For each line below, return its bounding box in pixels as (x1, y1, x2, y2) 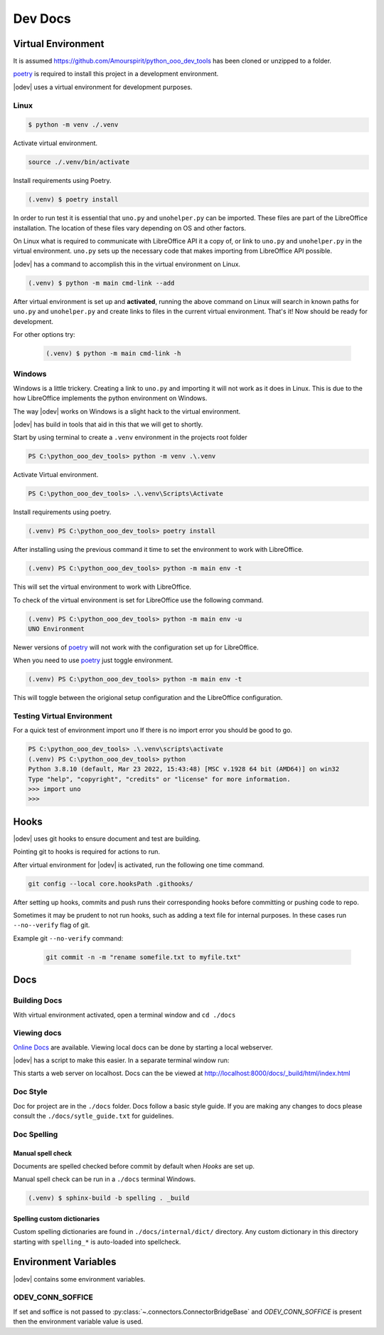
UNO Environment (28, 624, 85, 633)
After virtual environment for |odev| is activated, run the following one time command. (13, 860, 265, 869)
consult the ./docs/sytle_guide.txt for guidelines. (13, 1111, 174, 1120)
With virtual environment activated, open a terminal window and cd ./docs (13, 1010, 236, 1019)
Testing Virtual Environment (13, 711, 113, 721)
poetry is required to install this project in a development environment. (13, 70, 219, 78)
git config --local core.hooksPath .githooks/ (28, 879, 193, 888)
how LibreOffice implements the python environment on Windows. (13, 394, 208, 402)
